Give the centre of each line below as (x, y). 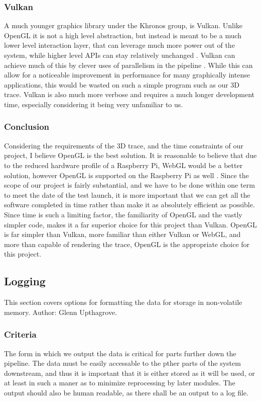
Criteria (20, 334)
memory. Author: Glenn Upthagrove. (61, 312)
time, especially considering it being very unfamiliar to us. (94, 104)
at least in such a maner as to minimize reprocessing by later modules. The (120, 383)
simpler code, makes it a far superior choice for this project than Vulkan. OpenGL (130, 224)
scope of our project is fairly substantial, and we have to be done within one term (129, 185)
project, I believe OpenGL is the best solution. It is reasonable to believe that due (130, 155)
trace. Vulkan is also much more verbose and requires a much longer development (129, 94)
